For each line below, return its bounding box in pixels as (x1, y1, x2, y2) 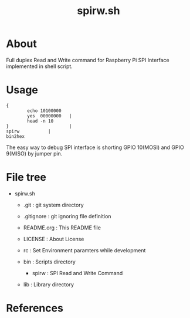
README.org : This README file (23, 224, 101, 231)
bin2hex (6, 133, 25, 139)
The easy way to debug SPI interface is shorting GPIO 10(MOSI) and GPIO (6, 144, 184, 151)
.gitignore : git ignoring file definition (23, 212, 111, 219)
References (6, 302, 63, 314)
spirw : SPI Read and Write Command (32, 269, 123, 276)
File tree (6, 171, 47, 184)
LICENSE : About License (23, 235, 84, 242)
